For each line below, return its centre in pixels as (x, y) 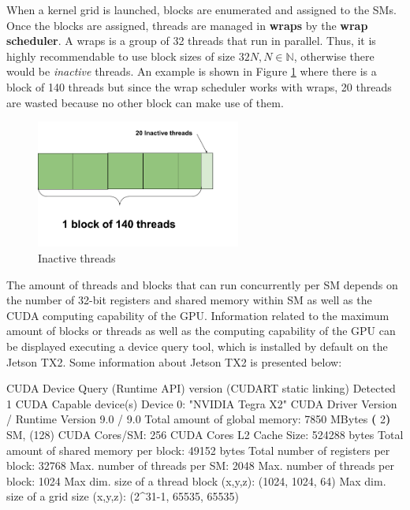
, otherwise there (334, 56)
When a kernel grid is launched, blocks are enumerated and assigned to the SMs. (201, 9)
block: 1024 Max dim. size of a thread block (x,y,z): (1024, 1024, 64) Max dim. (196, 480)
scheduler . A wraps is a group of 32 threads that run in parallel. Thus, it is (191, 41)
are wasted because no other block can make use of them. (145, 102)
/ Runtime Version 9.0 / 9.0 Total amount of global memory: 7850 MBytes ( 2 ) (199, 419)
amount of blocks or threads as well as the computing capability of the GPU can (201, 331)
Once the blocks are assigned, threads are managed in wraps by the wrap (187, 25)
